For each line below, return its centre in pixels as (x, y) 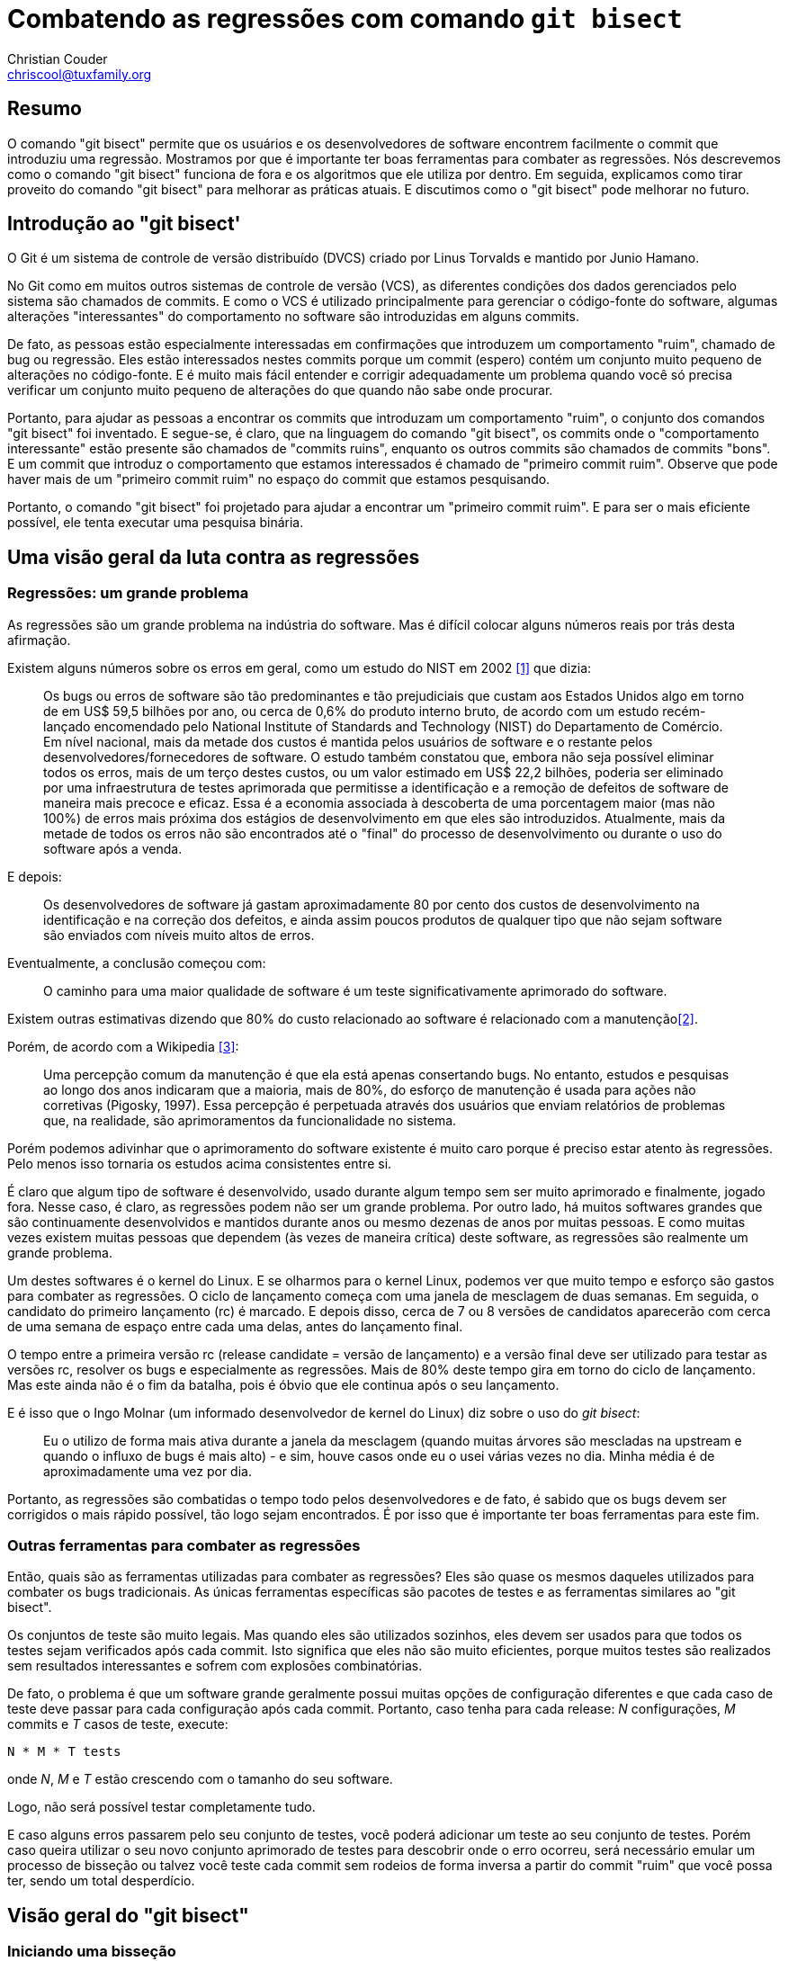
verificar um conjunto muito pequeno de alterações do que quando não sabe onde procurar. (280, 390)
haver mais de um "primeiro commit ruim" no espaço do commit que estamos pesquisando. (279, 479)
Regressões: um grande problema (128, 593)
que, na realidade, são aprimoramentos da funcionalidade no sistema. (250, 1120)
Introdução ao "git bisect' (124, 224)
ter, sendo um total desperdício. (101, 1881)
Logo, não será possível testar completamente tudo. (161, 1807)
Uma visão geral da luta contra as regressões (214, 557)
